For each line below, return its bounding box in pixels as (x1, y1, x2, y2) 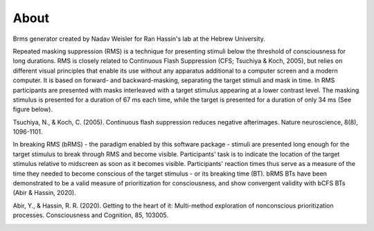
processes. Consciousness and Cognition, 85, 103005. (12, 211, 169, 219)
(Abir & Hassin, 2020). (12, 189, 76, 197)
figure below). (12, 105, 53, 113)
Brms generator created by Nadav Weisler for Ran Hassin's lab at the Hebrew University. (12, 35, 266, 43)
